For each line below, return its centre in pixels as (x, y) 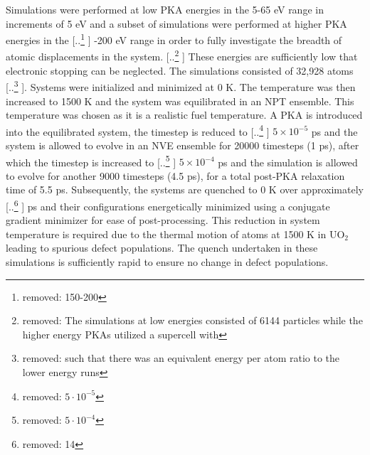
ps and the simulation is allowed (288, 162)
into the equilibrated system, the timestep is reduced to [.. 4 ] (138, 130)
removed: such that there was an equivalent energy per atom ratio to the (181, 358)
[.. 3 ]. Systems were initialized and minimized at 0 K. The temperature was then (181, 86)
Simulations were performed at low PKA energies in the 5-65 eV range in (165, 9)
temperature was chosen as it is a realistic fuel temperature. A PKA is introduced (184, 115)
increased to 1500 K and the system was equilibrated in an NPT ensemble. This (180, 101)
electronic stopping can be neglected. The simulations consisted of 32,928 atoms (180, 70)
